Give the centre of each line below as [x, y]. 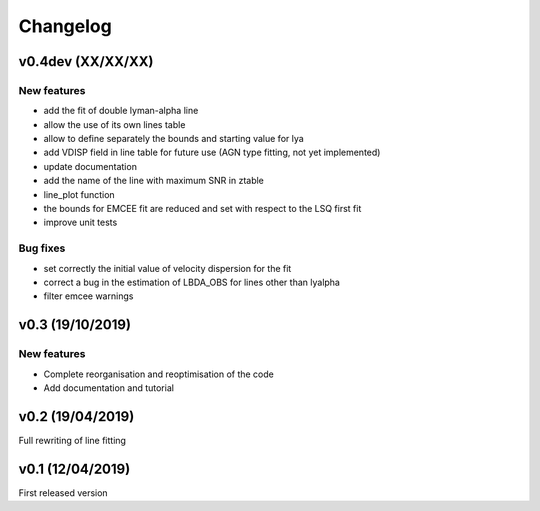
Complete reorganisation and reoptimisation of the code [158, 374]
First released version [63, 492]
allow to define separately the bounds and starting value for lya [173, 139]
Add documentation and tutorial [109, 387]
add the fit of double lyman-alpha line [121, 111]
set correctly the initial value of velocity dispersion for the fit [167, 268]
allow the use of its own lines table [114, 124]
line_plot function [79, 194]
